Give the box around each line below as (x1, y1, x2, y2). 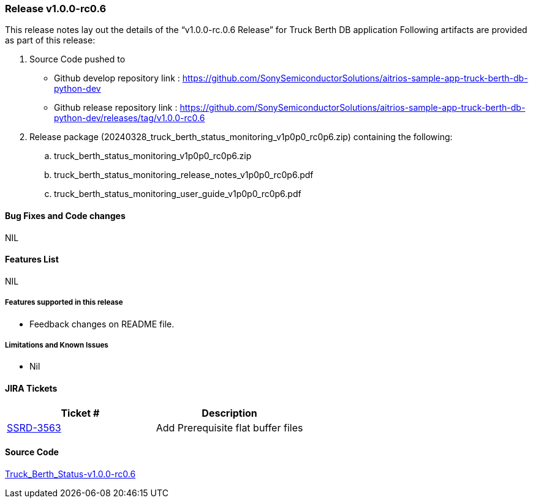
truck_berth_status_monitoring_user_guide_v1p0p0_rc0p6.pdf (54, 188, 301, 199)
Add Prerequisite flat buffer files (156, 421, 303, 434)
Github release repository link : (54, 102, 178, 113)
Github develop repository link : (54, 73, 180, 84)
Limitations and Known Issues (5, 340, 108, 349)
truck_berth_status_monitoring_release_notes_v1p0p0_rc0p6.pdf (54, 170, 314, 181)
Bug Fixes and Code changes (5, 210, 126, 221)
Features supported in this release (5, 298, 123, 307)
